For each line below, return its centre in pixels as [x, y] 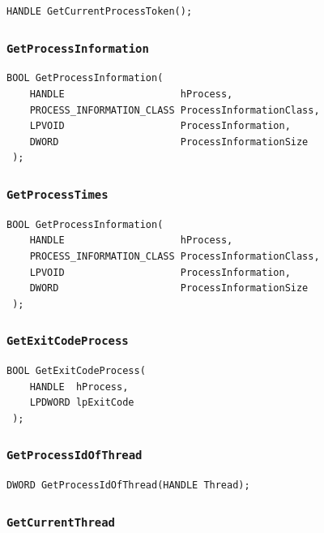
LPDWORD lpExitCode [82, 403]
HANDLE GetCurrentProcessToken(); [100, 11]
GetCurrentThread [61, 522]
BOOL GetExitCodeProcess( [76, 371]
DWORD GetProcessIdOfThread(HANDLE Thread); [128, 486]
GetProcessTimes [58, 194]
